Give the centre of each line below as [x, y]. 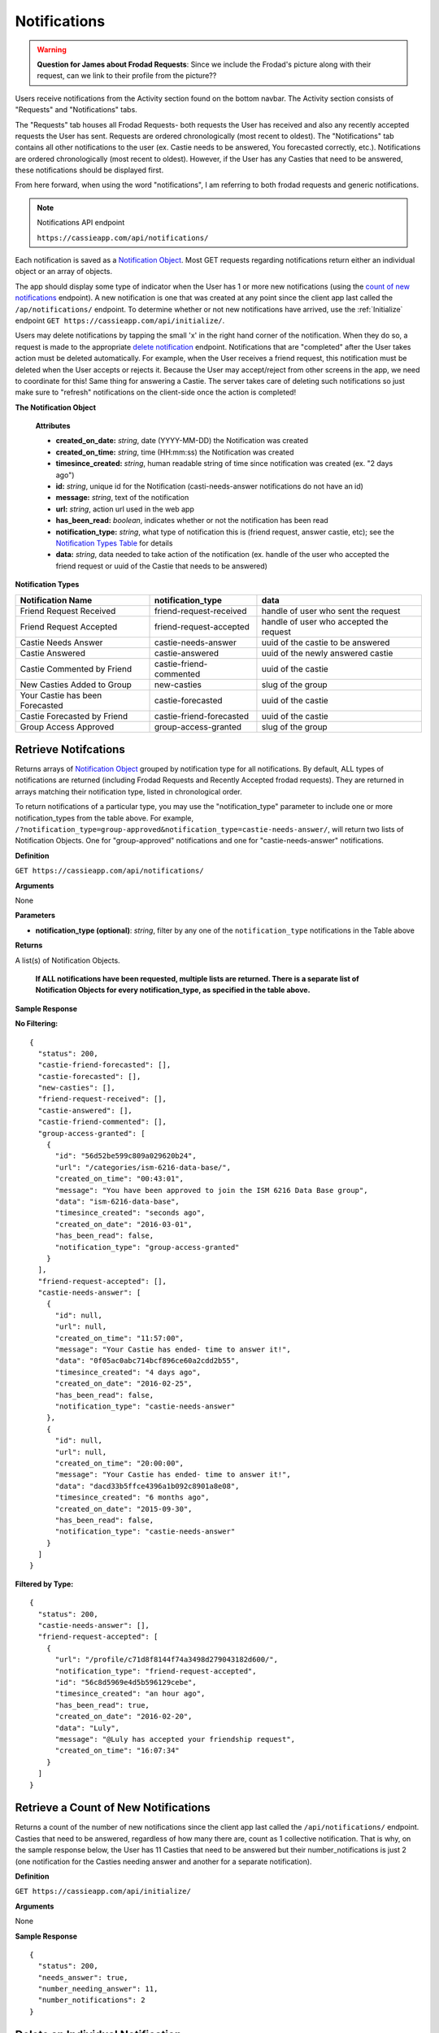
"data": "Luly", [87, 1728]
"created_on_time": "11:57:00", [120, 1338]
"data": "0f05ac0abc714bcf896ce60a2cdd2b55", [147, 1361]
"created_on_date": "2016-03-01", [124, 1224]
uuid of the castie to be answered [326, 642]
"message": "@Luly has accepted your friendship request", [175, 1739]
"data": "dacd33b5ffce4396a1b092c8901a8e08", [147, 1486]
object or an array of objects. [64, 272]
